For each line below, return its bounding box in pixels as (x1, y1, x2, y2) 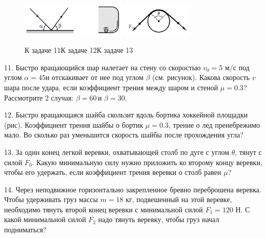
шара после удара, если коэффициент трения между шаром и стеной (4, 82, 218, 92)
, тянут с (235, 146, 262, 157)
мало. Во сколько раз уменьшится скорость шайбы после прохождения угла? (4, 129, 243, 140)
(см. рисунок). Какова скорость (152, 72, 250, 83)
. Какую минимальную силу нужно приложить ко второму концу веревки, (32, 156, 262, 167)
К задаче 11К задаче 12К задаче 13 (25, 45, 133, 55)
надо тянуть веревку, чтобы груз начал (98, 214, 219, 225)
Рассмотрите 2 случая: (4, 92, 74, 103)
